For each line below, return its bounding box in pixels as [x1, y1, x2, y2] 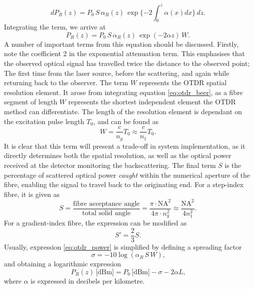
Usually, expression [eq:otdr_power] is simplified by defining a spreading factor [4, 241, 242, 252]
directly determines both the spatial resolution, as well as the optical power [4, 150, 231, 161]
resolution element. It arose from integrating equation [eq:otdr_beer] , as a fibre [4, 87, 243, 97]
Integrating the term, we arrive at [4, 22, 106, 32]
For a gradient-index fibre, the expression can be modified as [4, 217, 187, 227]
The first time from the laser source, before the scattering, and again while [4, 67, 229, 78]
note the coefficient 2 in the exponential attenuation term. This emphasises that [4, 48, 245, 59]
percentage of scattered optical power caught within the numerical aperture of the [4, 169, 250, 180]
